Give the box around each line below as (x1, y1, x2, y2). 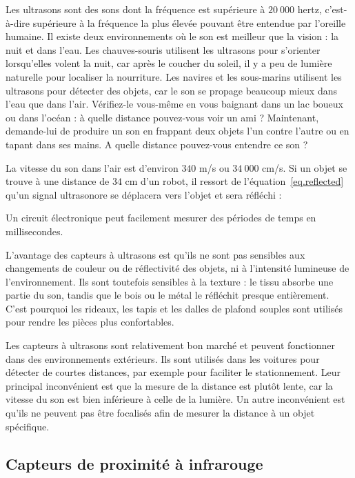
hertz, (297, 2, 322, 16)
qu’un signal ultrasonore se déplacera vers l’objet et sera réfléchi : (6, 187, 282, 201)
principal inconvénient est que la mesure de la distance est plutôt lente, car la (6, 378, 333, 392)
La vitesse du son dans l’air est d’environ (6, 160, 179, 175)
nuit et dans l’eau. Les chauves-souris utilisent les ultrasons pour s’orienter (6, 42, 321, 57)
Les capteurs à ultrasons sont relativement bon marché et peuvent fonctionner (6, 338, 335, 352)
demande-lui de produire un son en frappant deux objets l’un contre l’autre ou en (6, 123, 349, 138)
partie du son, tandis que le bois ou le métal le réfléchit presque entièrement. (6, 288, 329, 302)
